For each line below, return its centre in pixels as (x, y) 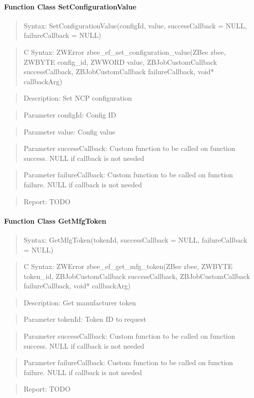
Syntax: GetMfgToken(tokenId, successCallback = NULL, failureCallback (135, 239)
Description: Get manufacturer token (80, 302)
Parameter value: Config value (70, 131)
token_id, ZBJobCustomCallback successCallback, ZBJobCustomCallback (137, 276)
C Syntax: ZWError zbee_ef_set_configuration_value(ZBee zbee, (125, 52)
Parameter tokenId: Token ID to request (85, 319)
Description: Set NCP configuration (78, 98)
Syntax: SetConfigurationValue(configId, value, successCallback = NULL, (135, 25)
